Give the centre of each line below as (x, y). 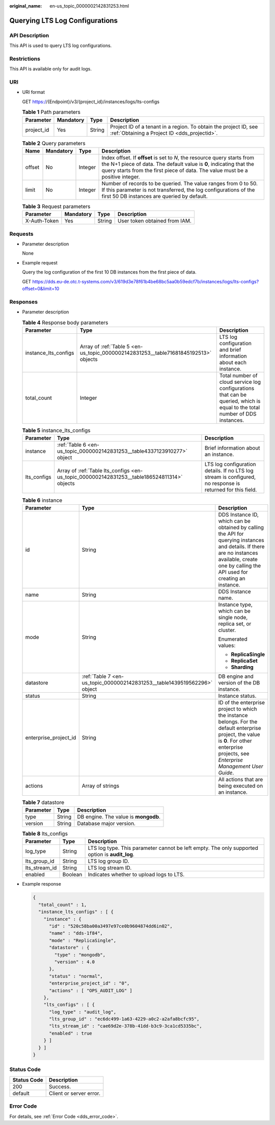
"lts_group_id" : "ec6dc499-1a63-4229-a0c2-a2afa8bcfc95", (124, 1019)
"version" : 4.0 (75, 962)
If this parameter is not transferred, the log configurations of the (178, 190)
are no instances (238, 553)
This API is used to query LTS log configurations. (61, 45)
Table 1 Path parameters (51, 112)
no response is (222, 483)
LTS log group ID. (108, 861)
